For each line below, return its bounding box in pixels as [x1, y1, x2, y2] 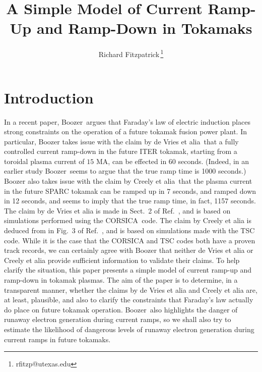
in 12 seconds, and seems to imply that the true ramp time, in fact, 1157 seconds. [4, 195, 256, 206]
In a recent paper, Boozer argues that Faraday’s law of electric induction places [4, 116, 250, 127]
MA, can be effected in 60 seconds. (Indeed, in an [96, 155, 249, 166]
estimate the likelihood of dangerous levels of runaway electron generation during [4, 324, 254, 334]
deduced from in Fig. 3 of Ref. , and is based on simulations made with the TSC [4, 225, 255, 236]
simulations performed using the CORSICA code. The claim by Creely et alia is [4, 215, 251, 226]
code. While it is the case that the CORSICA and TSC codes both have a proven [4, 235, 255, 245]
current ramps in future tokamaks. [4, 334, 111, 344]
